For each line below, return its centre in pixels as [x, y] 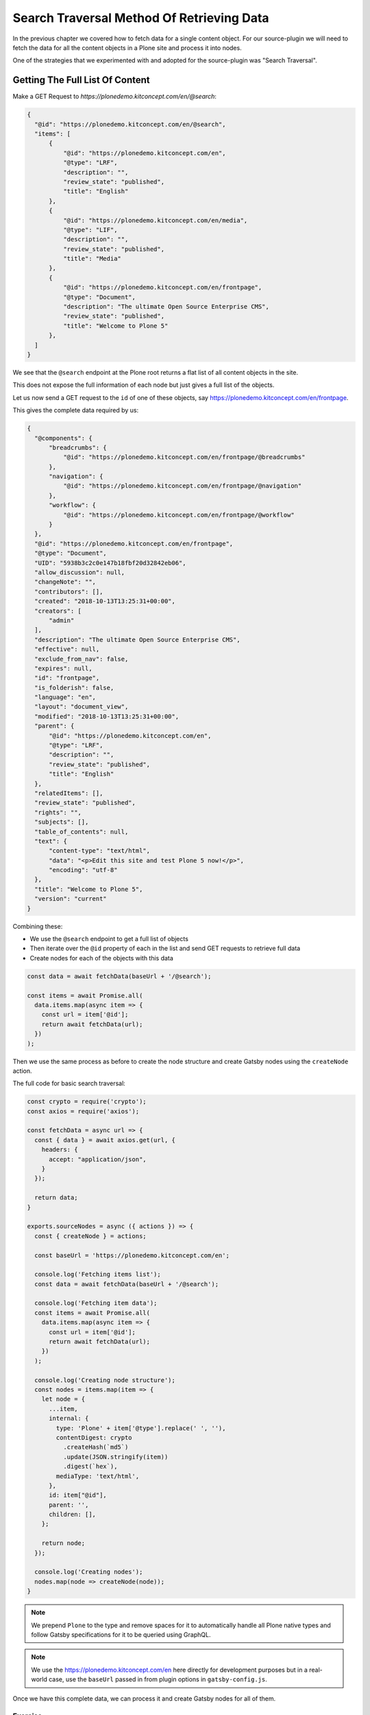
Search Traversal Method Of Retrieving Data [141, 18]
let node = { [63, 1399]
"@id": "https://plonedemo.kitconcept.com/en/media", [155, 220]
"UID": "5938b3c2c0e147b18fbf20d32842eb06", [110, 563]
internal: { [69, 1419]
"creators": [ [58, 611]
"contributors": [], [69, 591]
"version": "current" [71, 899]
